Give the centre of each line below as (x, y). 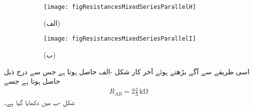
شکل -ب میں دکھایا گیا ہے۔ (39, 102)
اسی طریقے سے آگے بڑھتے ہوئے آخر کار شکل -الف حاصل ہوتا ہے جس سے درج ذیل (127, 71)
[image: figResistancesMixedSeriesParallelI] (120, 39)
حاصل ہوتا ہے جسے (32, 81)
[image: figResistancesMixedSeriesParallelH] (120, 7)
